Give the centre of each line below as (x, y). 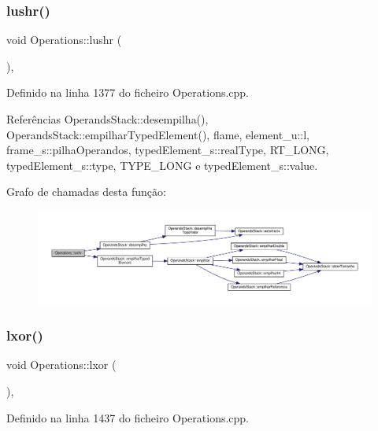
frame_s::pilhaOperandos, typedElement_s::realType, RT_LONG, (168, 150)
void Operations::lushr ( (64, 40)
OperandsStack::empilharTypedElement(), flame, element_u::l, (158, 134)
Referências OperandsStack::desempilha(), (107, 119)
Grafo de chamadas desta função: (86, 192)
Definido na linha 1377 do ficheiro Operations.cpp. (128, 92)
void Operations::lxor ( (61, 365)
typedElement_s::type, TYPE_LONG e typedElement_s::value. (162, 165)
